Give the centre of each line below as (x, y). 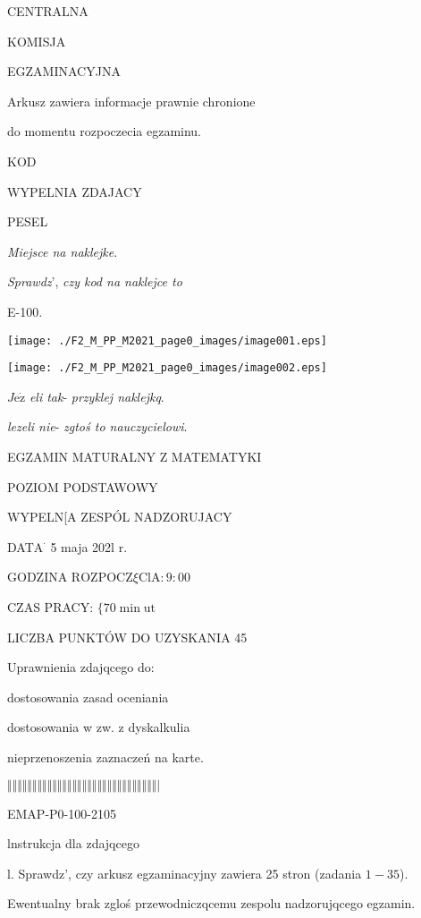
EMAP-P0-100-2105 (62, 813)
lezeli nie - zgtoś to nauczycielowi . (97, 426)
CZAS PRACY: (51, 607)
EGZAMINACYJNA (64, 71)
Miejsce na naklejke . (63, 251)
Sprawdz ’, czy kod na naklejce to (95, 281)
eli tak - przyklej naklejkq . (97, 396)
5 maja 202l (82, 546)
